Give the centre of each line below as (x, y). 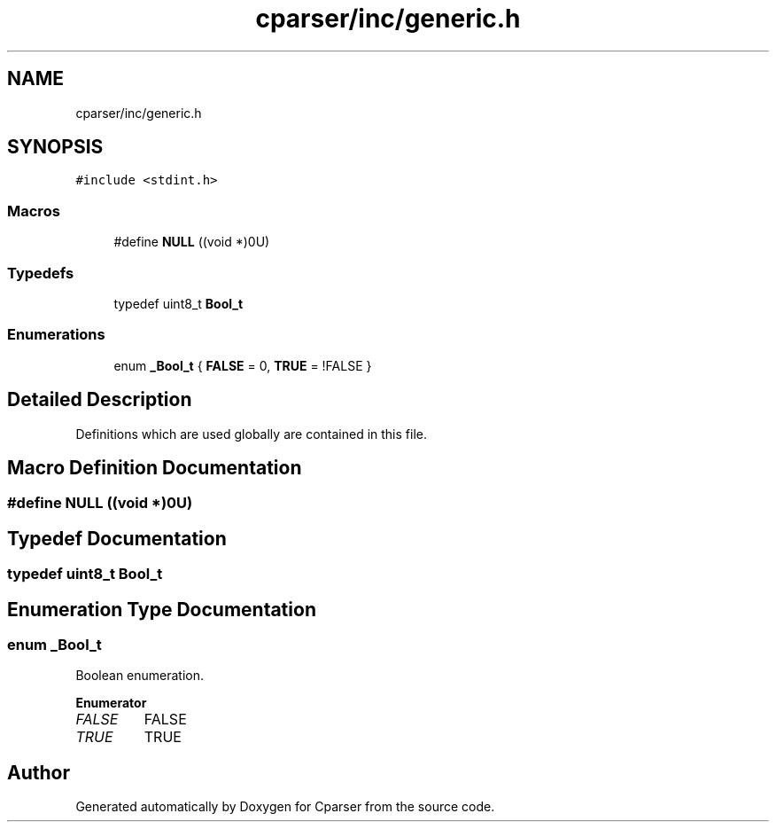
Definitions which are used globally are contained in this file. (251, 434)
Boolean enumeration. (140, 676)
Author (39, 772)
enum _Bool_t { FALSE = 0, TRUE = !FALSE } (243, 365)
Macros (34, 211)
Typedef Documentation (117, 538)
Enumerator (111, 703)
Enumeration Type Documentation (162, 609)
